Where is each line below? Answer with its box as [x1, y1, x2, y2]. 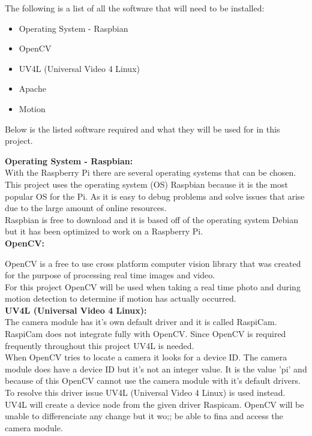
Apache [19, 82, 46, 95]
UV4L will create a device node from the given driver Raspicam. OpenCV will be [5, 398, 304, 410]
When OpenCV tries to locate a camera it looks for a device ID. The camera [5, 351, 287, 363]
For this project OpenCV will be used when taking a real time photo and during [5, 280, 301, 293]
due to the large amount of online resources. [5, 202, 167, 214]
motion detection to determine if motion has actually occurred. [5, 292, 236, 305]
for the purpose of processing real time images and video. [5, 269, 215, 281]
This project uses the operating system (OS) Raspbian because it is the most [5, 178, 288, 190]
